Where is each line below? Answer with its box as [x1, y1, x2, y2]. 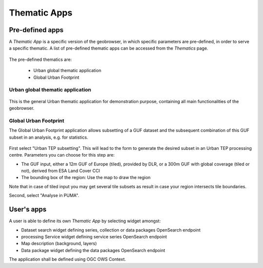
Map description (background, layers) [21, 241, 97, 247]
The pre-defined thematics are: [9, 56, 72, 62]
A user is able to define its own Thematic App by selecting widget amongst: [9, 218, 161, 224]
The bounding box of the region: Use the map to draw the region [21, 175, 151, 180]
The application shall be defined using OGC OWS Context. [9, 256, 126, 262]
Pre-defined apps [9, 26, 64, 34]
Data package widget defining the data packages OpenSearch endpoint [21, 247, 166, 253]
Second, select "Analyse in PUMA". [9, 193, 79, 198]
